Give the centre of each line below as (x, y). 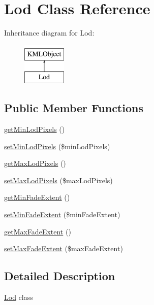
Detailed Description (60, 276)
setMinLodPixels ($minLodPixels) (57, 146)
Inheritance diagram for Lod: (49, 33)
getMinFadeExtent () (37, 197)
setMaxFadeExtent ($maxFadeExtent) (64, 248)
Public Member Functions (74, 108)
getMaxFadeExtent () (38, 231)
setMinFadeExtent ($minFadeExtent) (62, 214)
